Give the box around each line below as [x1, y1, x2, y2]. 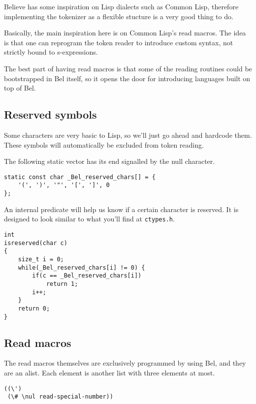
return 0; [18, 305, 50, 312]
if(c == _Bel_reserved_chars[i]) [32, 272, 142, 280]
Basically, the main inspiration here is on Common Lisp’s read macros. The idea [4, 28, 246, 38]
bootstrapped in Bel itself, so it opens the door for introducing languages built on [4, 73, 251, 83]
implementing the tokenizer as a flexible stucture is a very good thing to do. [4, 11, 233, 21]
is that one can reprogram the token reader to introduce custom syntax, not [4, 37, 233, 47]
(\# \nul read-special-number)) [7, 393, 113, 401]
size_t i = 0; [18, 255, 64, 263]
